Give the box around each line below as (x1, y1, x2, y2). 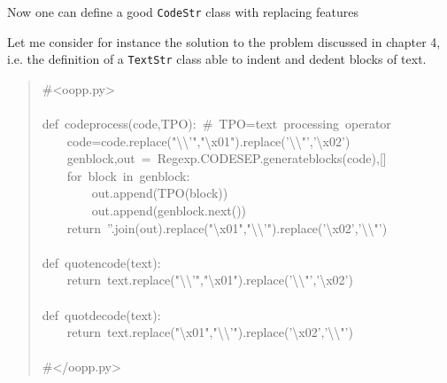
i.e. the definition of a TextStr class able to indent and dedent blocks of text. (7, 50, 427, 68)
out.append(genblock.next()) (91, 201, 247, 220)
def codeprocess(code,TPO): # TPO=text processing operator (42, 114, 391, 133)
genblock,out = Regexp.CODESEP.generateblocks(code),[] (66, 149, 387, 168)
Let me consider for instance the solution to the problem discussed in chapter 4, (7, 32, 441, 51)
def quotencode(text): (42, 253, 161, 271)
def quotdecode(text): (42, 305, 161, 324)
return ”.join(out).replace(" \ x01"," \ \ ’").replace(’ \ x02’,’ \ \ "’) (66, 218, 388, 237)
